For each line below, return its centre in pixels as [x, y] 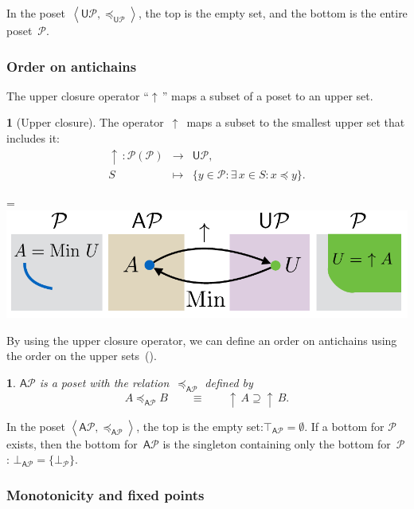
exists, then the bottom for [72, 443]
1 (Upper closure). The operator [85, 122]
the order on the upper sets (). [82, 356]
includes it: [33, 138]
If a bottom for [348, 426]
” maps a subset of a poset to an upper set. [268, 95]
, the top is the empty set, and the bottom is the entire [273, 13]
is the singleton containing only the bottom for [277, 443]
